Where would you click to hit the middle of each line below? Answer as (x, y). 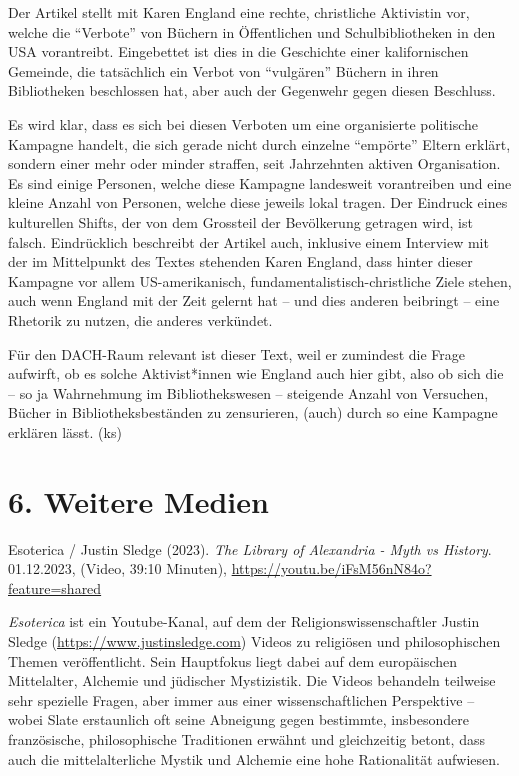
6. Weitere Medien (138, 500)
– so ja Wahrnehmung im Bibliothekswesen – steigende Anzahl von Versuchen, (248, 392)
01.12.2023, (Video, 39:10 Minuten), (117, 568)
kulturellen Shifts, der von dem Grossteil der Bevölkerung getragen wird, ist (240, 221)
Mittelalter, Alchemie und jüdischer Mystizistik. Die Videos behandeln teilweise (252, 680)
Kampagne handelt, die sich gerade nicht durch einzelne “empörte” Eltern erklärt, (259, 143)
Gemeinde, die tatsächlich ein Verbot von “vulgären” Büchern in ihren (223, 70)
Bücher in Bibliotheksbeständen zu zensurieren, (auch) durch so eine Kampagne (253, 412)
